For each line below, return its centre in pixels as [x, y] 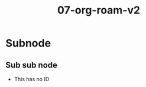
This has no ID [32, 79]
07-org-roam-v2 [99, 10]
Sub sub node [31, 65]
